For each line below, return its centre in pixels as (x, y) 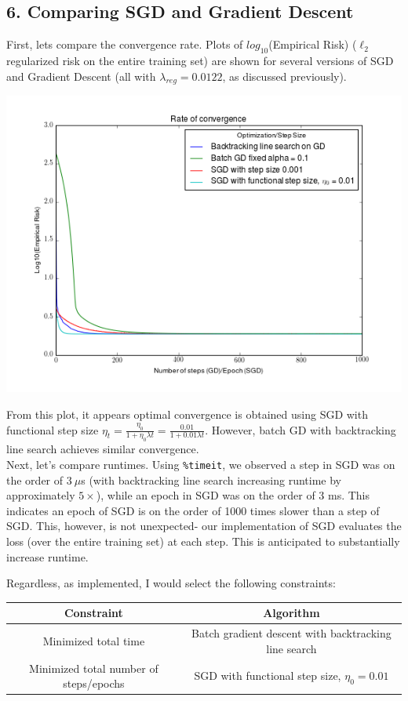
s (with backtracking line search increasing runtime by (211, 479)
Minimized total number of (94, 668)
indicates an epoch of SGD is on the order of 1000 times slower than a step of (193, 510)
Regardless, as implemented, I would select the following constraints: (171, 583)
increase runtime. (47, 556)
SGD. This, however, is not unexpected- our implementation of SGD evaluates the (204, 526)
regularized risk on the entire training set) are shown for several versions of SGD (200, 60)
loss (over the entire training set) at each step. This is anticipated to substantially (203, 541)
